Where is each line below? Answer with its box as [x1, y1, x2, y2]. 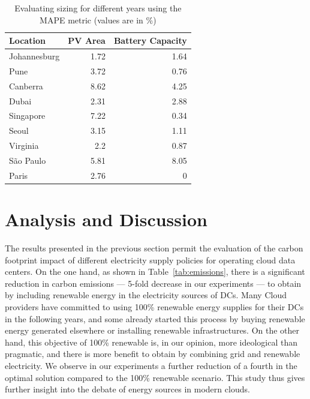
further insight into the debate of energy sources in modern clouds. [5, 383, 250, 395]
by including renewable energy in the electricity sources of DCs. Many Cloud [5, 289, 287, 301]
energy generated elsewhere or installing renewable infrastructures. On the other [5, 324, 300, 337]
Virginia [9, 139, 39, 152]
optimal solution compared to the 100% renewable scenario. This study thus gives [5, 371, 305, 383]
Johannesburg [9, 50, 60, 62]
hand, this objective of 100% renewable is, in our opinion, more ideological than [5, 335, 297, 348]
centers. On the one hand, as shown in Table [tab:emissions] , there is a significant [5, 265, 305, 278]
